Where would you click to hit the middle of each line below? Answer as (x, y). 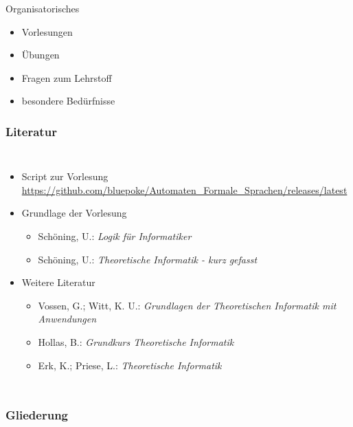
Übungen (41, 55)
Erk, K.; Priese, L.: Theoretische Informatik (130, 365)
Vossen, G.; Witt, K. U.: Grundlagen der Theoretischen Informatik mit (187, 305)
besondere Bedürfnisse (68, 101)
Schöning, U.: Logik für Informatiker (115, 236)
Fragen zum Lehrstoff (67, 77)
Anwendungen (67, 319)
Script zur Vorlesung (65, 176)
